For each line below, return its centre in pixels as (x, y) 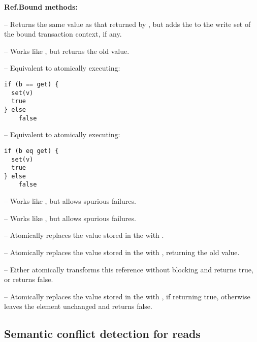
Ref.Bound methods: (41, 7)
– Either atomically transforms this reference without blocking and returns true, (129, 269)
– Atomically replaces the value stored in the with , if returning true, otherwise (127, 296)
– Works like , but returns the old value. (67, 51)
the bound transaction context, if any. (63, 34)
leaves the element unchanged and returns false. (78, 306)
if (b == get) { (31, 84)
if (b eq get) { (31, 151)
